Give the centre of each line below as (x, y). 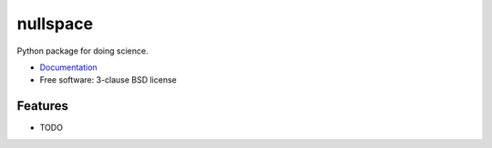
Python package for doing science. (83, 51)
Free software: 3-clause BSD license (108, 80)
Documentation (68, 67)
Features (42, 106)
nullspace (55, 24)
